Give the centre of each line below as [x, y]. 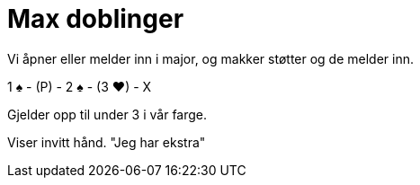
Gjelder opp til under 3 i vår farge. [107, 114]
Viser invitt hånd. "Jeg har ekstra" [107, 142]
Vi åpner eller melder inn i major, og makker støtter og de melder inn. [211, 58]
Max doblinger [96, 19]
